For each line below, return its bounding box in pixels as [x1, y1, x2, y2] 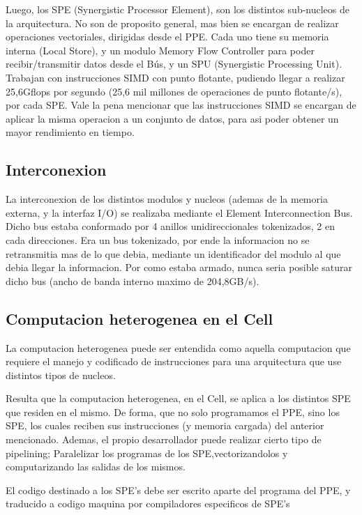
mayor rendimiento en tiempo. [6, 125, 135, 139]
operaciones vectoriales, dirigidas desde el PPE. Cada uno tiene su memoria [6, 29, 329, 44]
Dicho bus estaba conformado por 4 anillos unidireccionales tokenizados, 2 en [6, 219, 335, 233]
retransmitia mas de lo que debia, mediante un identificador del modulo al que [6, 246, 341, 261]
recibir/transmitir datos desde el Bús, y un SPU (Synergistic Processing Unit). [6, 56, 342, 71]
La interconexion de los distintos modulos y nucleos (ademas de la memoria [6, 192, 328, 206]
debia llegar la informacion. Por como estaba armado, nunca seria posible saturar [6, 260, 353, 275]
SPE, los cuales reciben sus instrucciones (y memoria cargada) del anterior [6, 418, 324, 433]
